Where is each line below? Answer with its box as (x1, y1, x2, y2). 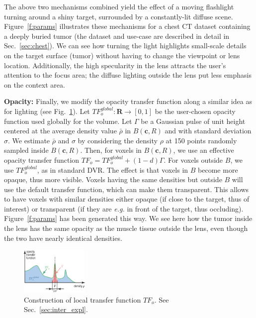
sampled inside (4, 145, 49, 155)
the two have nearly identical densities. (4, 232, 122, 243)
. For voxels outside (164, 154, 223, 165)
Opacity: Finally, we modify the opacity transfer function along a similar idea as (4, 96, 252, 106)
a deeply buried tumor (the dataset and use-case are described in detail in (4, 30, 230, 41)
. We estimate (8, 135, 50, 145)
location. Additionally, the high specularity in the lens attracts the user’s (4, 60, 226, 70)
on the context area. (4, 79, 65, 90)
